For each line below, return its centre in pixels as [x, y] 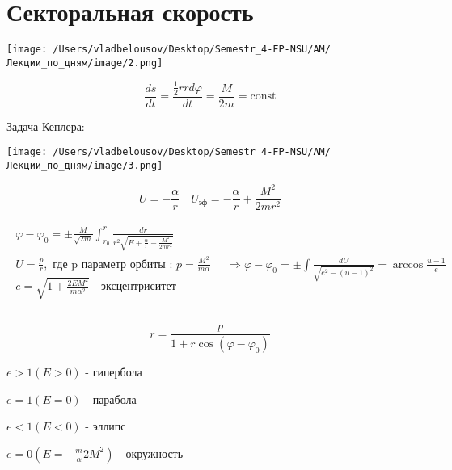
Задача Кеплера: [46, 126]
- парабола [111, 399]
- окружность [151, 453]
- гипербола [114, 372]
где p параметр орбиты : [113, 264]
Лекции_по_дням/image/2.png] [85, 63]
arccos [408, 264]
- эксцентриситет [135, 287]
